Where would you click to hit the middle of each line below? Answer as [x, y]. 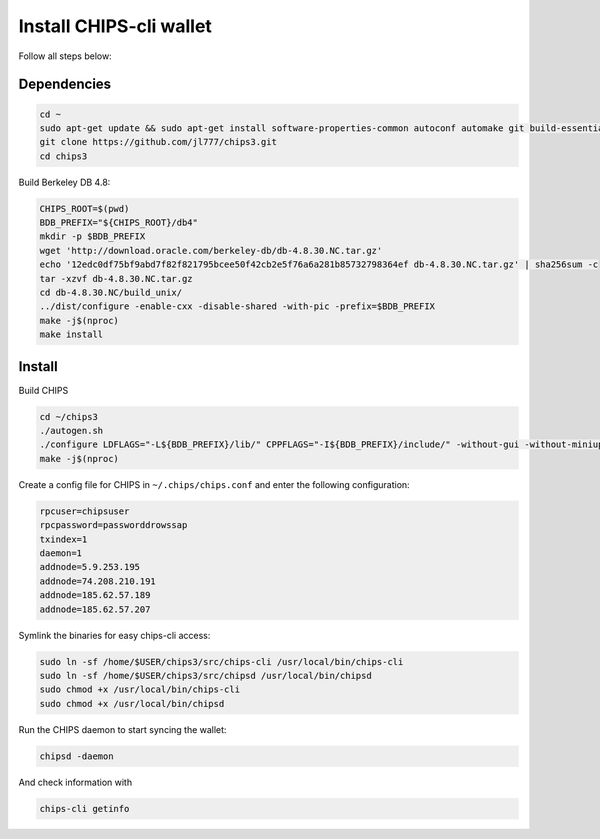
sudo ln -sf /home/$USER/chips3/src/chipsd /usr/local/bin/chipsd [205, 675]
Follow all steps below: [65, 56]
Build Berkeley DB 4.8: [64, 182]
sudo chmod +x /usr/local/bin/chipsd [132, 703]
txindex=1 [63, 539]
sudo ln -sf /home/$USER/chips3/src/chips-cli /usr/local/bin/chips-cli [221, 661]
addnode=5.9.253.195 [89, 567]
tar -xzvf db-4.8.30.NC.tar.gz [116, 278]
